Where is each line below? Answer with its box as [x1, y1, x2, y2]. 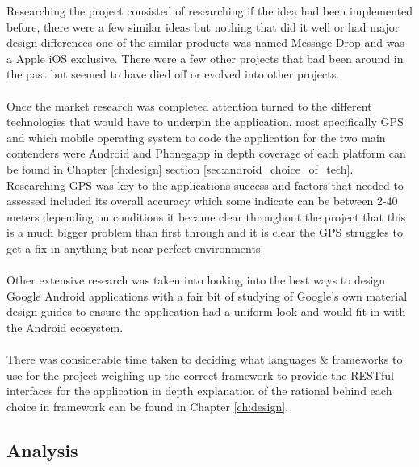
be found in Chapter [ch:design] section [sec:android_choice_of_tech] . [6, 160, 354, 177]
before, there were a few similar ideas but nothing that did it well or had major [6, 18, 400, 35]
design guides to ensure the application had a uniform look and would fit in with [6, 303, 406, 320]
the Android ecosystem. [6, 318, 124, 335]
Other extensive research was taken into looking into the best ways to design [6, 271, 386, 288]
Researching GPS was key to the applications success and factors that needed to [6, 176, 404, 193]
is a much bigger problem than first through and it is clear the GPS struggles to [6, 224, 403, 241]
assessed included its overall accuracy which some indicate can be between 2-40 [6, 192, 398, 209]
